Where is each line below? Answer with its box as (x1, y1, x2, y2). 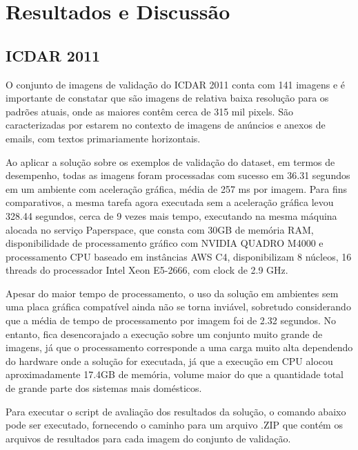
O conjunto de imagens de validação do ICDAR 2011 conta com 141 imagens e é (6, 77, 346, 91)
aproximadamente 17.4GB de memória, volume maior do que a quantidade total (6, 367, 344, 382)
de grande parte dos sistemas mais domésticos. (6, 381, 202, 395)
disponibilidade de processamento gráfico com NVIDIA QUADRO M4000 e (6, 236, 324, 250)
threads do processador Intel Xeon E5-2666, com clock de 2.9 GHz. (6, 263, 288, 277)
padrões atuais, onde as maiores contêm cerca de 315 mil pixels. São (6, 104, 293, 118)
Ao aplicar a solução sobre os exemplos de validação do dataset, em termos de (6, 154, 335, 169)
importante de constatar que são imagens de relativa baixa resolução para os (6, 91, 329, 105)
